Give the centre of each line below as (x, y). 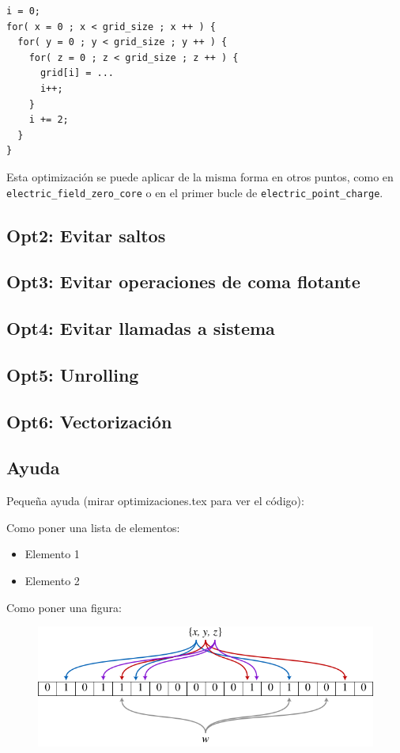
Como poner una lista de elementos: (93, 527)
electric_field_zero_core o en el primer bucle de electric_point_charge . (195, 192)
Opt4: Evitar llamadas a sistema (141, 328)
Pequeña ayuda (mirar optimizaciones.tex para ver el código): (155, 501)
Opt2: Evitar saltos (86, 235)
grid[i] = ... (77, 73)
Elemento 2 (52, 581)
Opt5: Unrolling (73, 374)
